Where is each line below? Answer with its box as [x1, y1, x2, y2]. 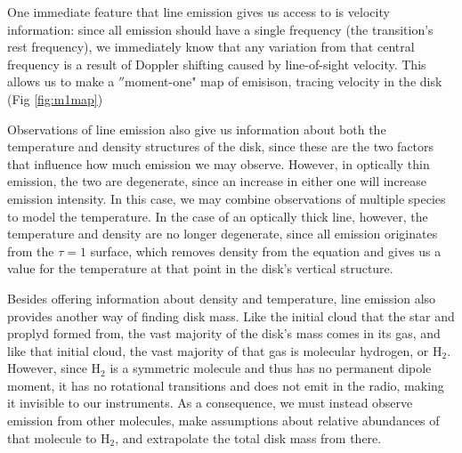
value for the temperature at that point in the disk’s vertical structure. [7, 259, 393, 278]
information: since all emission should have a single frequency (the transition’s [7, 20, 434, 38]
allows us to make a [7, 72, 115, 91]
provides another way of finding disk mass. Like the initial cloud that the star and [7, 306, 455, 325]
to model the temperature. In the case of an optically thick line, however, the [7, 206, 428, 225]
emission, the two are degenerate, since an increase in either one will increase [7, 172, 427, 190]
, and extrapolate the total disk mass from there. [115, 428, 382, 447]
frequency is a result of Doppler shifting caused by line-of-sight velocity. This [7, 54, 426, 73]
